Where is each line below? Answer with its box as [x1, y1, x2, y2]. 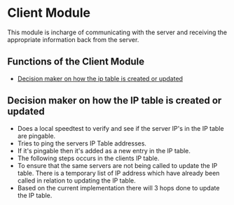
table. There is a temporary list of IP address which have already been [17, 169, 220, 177]
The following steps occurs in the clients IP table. [17, 154, 160, 162]
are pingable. [17, 132, 56, 140]
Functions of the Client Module [7, 56, 145, 68]
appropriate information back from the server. [7, 35, 139, 43]
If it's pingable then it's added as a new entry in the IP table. [17, 146, 191, 155]
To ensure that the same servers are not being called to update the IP [17, 161, 218, 169]
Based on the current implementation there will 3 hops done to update [17, 183, 220, 192]
